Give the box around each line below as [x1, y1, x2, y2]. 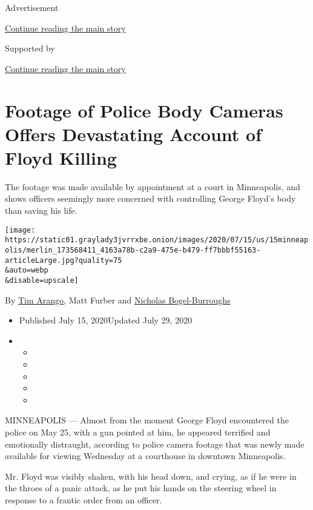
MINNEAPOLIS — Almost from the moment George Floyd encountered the [5, 414, 289, 426]
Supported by [5, 42, 55, 55]
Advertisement [5, 1, 59, 13]
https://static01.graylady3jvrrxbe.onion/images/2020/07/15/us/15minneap [5, 236, 309, 245]
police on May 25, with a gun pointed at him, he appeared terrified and [5, 425, 271, 438]
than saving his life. [5, 204, 77, 217]
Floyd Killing [5, 145, 117, 170]
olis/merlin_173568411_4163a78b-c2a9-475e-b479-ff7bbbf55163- [5, 245, 261, 254]
